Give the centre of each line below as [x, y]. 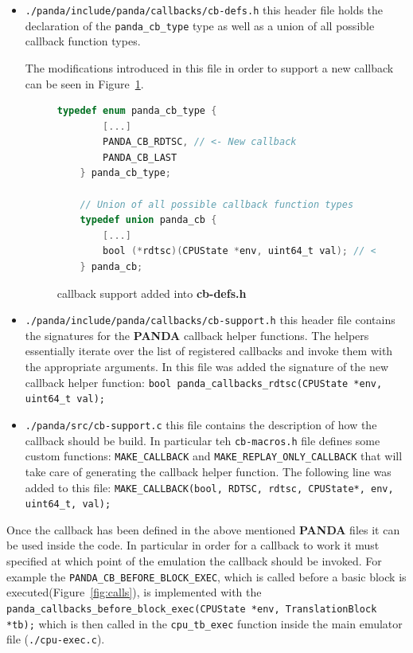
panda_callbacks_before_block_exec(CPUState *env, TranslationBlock [192, 609]
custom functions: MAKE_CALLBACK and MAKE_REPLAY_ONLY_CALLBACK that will [214, 456]
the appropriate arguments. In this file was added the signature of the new [207, 367]
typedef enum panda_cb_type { [137, 111]
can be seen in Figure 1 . [84, 83]
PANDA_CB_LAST [140, 157]
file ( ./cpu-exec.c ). [56, 639]
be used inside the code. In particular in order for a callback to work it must [193, 545]
